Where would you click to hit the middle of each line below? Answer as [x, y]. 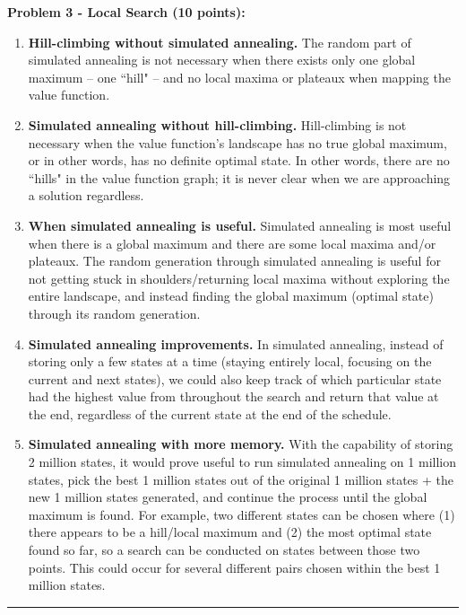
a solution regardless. [86, 195]
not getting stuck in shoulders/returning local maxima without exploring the [239, 278]
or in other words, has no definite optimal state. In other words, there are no [239, 160]
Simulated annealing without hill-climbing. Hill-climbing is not [217, 124]
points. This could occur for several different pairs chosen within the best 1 [234, 567]
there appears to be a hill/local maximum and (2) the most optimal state [230, 532]
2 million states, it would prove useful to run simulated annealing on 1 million [242, 462]
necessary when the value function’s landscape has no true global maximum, [237, 142]
